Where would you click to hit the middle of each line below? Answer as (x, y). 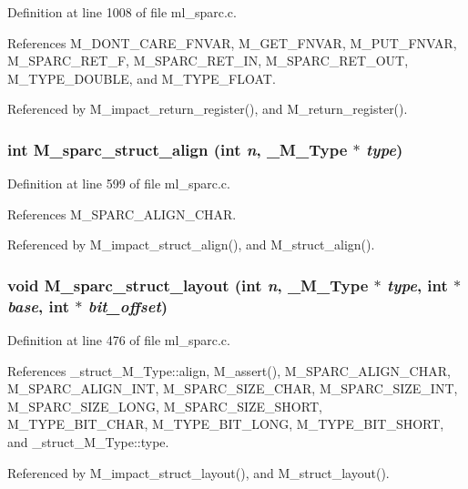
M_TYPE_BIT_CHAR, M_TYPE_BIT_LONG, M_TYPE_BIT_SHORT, (226, 424)
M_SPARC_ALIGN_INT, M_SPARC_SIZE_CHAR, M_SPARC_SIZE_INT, (233, 388)
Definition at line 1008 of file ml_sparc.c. (122, 12)
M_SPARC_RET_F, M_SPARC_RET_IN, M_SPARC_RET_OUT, (208, 61)
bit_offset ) (128, 306)
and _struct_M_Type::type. (88, 442)
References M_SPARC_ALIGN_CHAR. (122, 214)
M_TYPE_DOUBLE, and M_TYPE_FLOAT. (142, 78)
